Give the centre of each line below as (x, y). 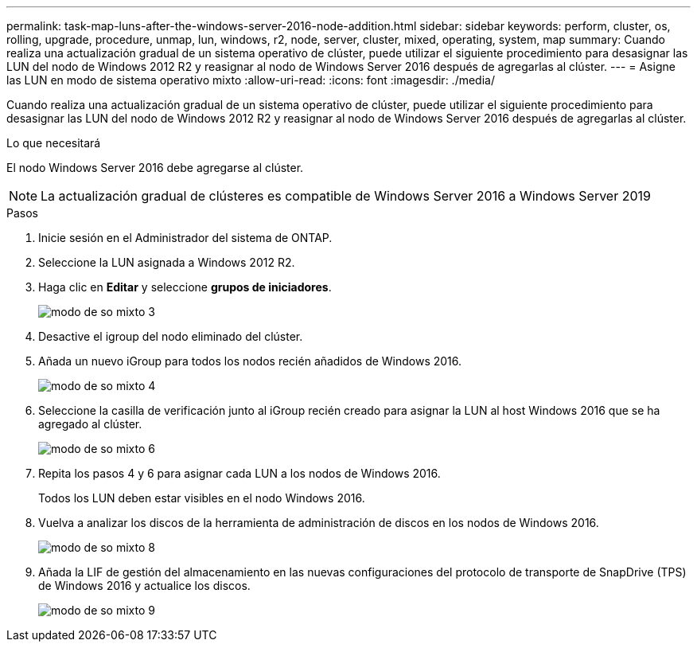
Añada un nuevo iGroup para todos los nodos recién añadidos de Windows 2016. (250, 361)
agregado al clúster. (90, 424)
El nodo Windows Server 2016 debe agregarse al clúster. (155, 168)
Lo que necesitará (54, 143)
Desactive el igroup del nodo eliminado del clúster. (171, 336)
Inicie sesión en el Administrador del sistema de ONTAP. (185, 238)
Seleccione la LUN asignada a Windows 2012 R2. (167, 262)
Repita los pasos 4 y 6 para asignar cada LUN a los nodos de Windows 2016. (239, 473)
